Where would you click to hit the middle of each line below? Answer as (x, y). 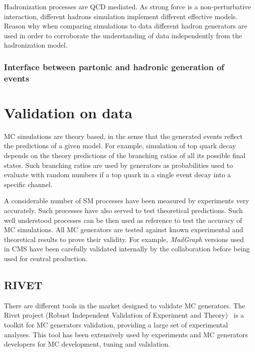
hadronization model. (36, 45)
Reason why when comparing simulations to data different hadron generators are (126, 26)
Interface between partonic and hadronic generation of (114, 67)
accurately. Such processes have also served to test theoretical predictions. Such (124, 210)
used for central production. (46, 258)
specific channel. (28, 184)
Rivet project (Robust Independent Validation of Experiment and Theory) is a (124, 315)
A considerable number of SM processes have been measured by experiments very (127, 201)
